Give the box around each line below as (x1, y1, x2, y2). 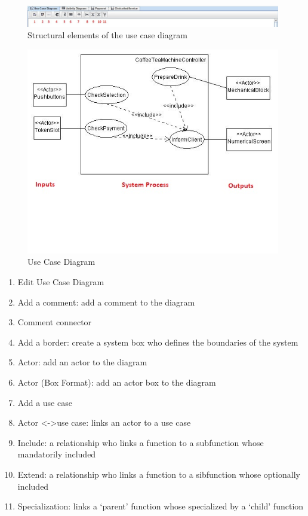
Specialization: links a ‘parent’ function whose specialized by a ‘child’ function (17, 500, 304, 512)
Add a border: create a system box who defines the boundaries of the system (17, 335, 298, 348)
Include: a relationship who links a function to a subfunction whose (17, 436, 264, 448)
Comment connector (17, 316, 92, 328)
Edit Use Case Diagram (17, 276, 104, 288)
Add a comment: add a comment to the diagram (17, 295, 195, 308)
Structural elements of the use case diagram (27, 29, 187, 41)
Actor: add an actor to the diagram (17, 356, 147, 368)
